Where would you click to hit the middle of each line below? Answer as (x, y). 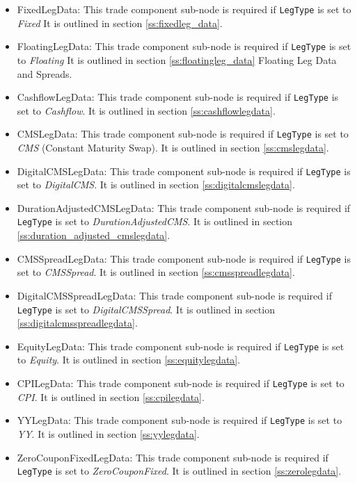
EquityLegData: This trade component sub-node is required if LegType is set (181, 346)
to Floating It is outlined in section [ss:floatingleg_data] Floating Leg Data (177, 59)
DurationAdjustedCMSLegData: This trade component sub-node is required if (184, 207)
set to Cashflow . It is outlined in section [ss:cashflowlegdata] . (146, 110)
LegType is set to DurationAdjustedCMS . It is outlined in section (155, 221)
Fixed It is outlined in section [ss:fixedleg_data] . (120, 23)
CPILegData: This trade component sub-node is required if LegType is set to (181, 383)
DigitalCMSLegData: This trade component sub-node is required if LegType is (184, 171)
